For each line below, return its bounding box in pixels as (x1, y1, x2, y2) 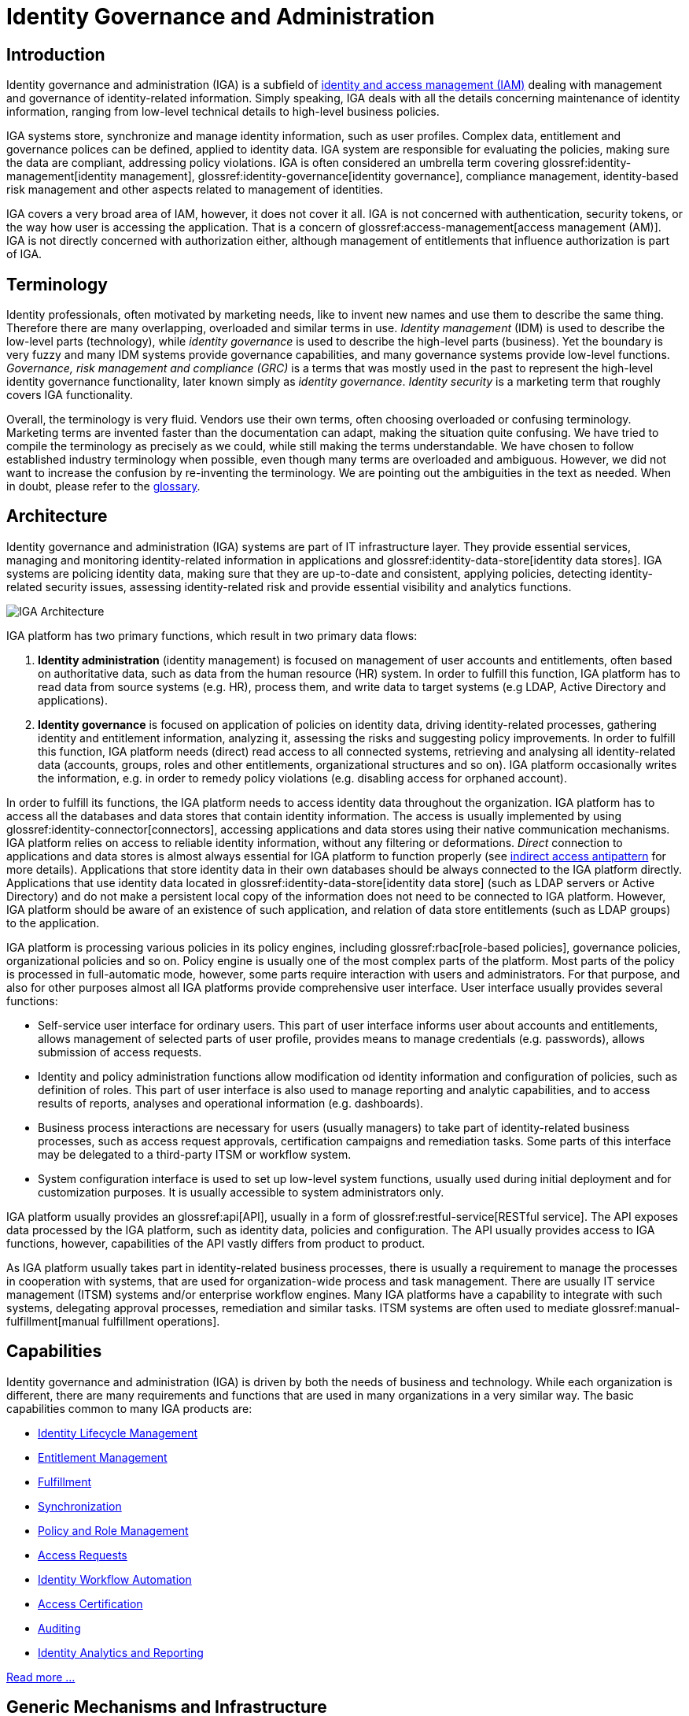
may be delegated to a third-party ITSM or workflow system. (38, 1147, 352, 1161)
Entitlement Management (38, 1450, 168, 1464)
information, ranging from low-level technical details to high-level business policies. (6, 105, 440, 119)
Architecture (6, 506, 108, 527)
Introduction (6, 44, 105, 65)
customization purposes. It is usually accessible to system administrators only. (38, 1185, 444, 1199)
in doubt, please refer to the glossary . (6, 479, 201, 494)
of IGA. (6, 247, 42, 261)
